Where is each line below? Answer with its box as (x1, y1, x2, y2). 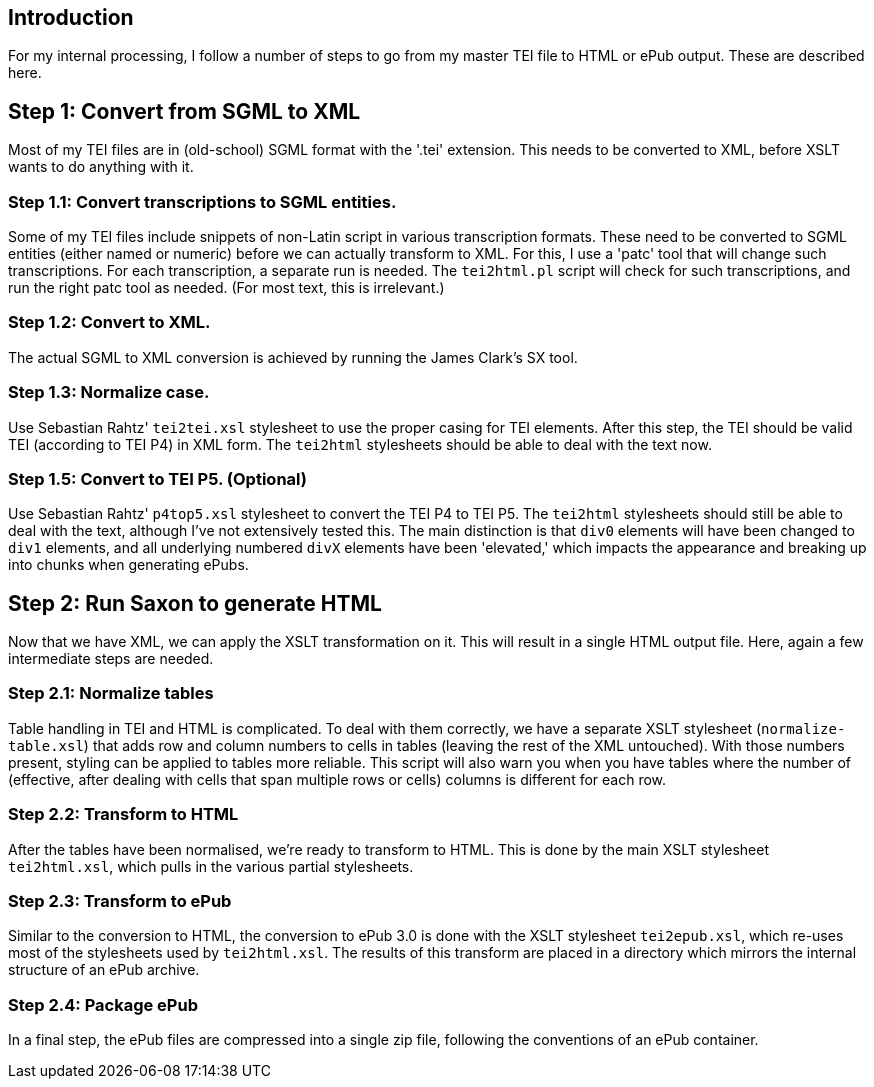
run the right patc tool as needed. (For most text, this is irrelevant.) (8, 279, 445, 297)
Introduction (8, 5, 134, 30)
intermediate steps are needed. (8, 650, 214, 668)
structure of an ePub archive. (8, 961, 200, 979)
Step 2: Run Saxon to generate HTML (8, 590, 382, 616)
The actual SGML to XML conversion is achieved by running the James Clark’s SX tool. (8, 348, 578, 366)
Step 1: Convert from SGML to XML (8, 98, 361, 124)
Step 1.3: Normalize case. (8, 382, 210, 403)
